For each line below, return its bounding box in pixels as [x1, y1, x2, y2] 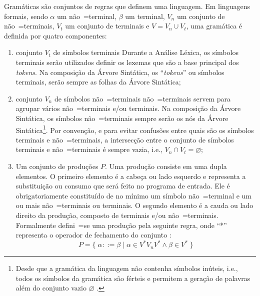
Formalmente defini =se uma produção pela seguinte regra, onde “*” [15, 219, 227, 230]
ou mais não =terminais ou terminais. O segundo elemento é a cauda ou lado [15, 200, 253, 210]
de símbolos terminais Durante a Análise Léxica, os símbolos [53, 47, 238, 57]
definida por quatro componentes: [4, 30, 107, 40]
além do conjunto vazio [15, 282, 86, 293]
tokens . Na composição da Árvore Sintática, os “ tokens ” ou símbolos [15, 66, 224, 77]
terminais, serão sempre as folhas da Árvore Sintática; [15, 76, 181, 87]
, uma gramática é [186, 20, 242, 31]
